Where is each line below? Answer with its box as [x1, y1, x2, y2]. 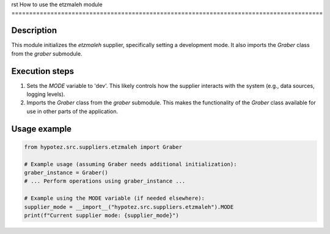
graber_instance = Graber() [24, 169, 108, 176]
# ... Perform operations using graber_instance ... [24, 178, 186, 185]
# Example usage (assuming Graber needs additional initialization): [24, 161, 237, 167]
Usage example [11, 123, 72, 134]
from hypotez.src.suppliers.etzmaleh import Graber [24, 144, 183, 150]
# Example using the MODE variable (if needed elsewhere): [24, 195, 205, 202]
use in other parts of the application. [26, 108, 119, 115]
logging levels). [26, 90, 65, 98]
